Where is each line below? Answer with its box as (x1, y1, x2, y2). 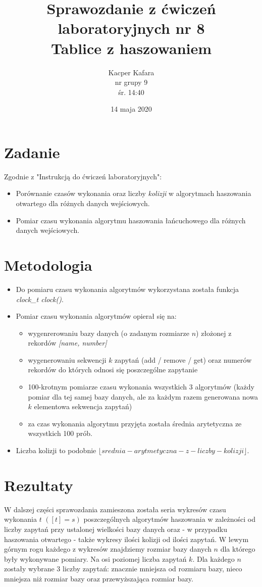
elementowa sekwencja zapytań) (34, 401, 132, 412)
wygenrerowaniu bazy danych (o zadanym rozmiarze (28, 327, 190, 338)
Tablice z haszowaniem (50, 37, 212, 58)
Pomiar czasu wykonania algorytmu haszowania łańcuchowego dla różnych (16, 215, 246, 225)
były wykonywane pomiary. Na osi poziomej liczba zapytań (4, 553, 187, 564)
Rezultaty (4, 474, 73, 495)
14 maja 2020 (111, 104, 152, 114)
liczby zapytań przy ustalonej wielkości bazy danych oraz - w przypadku (4, 523, 228, 534)
